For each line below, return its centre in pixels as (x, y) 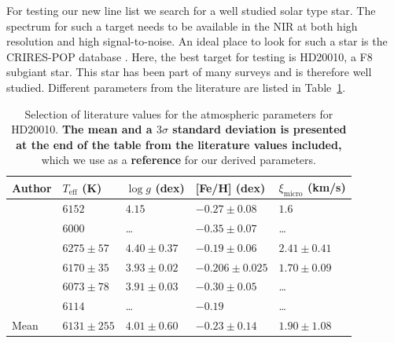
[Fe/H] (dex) (230, 187)
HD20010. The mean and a (82, 129)
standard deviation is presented (260, 129)
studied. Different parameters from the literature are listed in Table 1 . (176, 87)
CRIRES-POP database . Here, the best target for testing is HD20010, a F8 (190, 56)
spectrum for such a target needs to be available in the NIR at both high (182, 26)
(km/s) (326, 186)
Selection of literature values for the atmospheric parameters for (179, 113)
